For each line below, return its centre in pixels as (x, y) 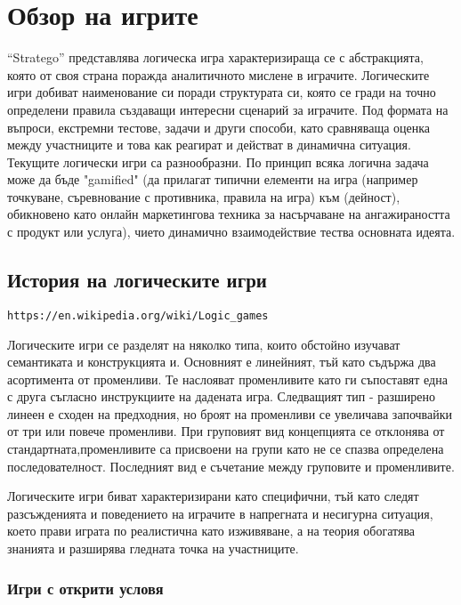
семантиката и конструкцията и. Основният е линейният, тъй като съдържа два (222, 362)
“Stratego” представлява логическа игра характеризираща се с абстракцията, (215, 57)
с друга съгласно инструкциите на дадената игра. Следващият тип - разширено (222, 396)
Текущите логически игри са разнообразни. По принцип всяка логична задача (218, 161)
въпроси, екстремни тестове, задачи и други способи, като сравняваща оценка (219, 127)
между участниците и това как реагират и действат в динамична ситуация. (209, 145)
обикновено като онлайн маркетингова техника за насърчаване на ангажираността (229, 214)
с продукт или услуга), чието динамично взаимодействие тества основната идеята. (231, 232)
